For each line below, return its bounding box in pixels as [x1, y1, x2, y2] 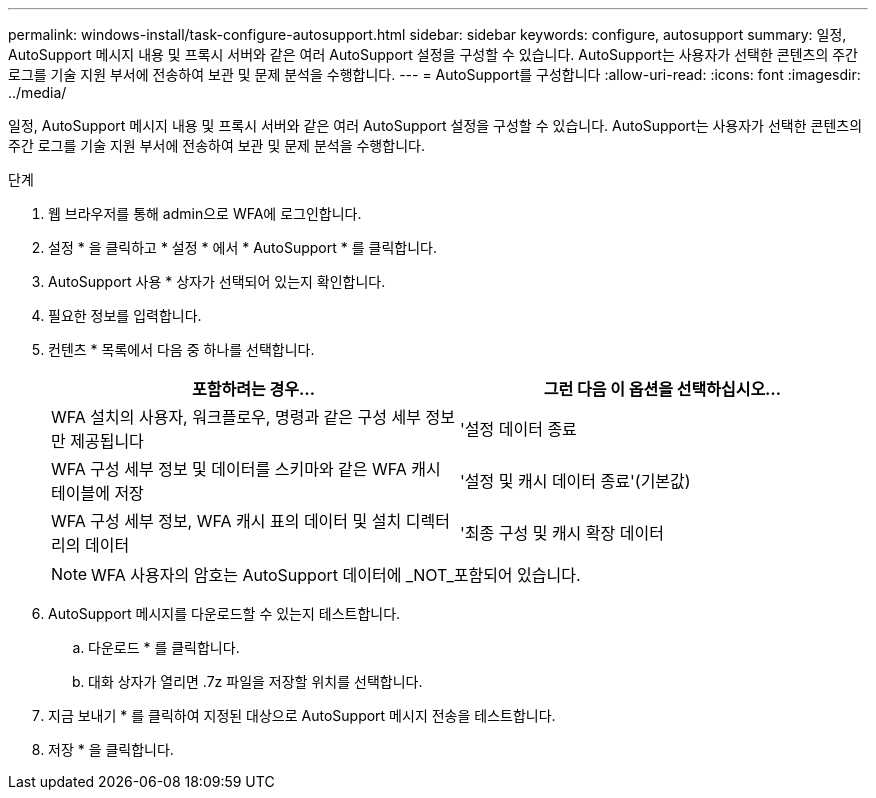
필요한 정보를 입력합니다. [48, 307, 202, 324]
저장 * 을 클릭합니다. [48, 741, 174, 758]
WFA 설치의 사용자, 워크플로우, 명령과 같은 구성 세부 [51, 407, 421, 427]
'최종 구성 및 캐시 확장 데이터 [460, 523, 664, 543]
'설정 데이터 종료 [460, 419, 577, 439]
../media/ [8, 84, 67, 101]
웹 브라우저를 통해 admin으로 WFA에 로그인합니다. [48, 205, 362, 222]
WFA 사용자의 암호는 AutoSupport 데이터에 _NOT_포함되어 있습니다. [91, 565, 581, 585]
